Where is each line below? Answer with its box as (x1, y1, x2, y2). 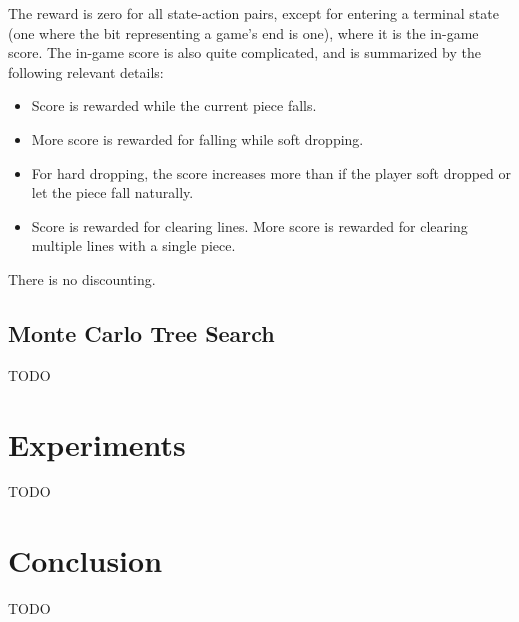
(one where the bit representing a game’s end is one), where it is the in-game (8, 22, 479, 43)
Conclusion (8, 540, 163, 581)
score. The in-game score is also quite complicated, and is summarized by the (8, 42, 482, 63)
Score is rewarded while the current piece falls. (31, 95, 317, 116)
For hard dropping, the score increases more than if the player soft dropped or (31, 162, 512, 183)
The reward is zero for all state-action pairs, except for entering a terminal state (8, 3, 499, 23)
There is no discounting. (8, 268, 156, 289)
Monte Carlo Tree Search (8, 317, 275, 348)
